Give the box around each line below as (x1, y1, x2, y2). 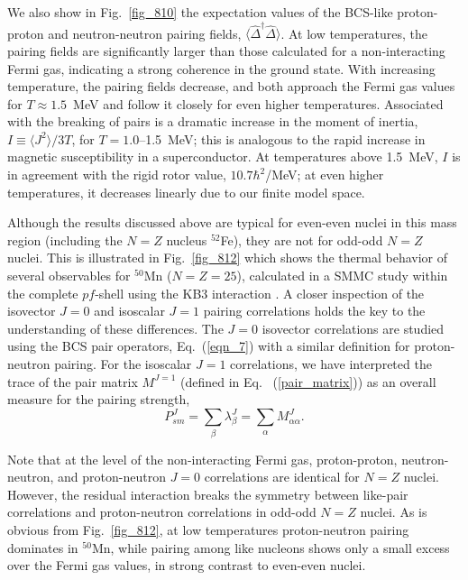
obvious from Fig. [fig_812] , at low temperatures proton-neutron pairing (7, 520, 409, 539)
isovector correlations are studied (262, 318, 445, 337)
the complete (7, 283, 78, 302)
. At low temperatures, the (280, 23, 428, 42)
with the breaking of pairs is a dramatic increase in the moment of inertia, (7, 112, 418, 131)
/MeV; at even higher (265, 165, 384, 184)
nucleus (166, 230, 207, 249)
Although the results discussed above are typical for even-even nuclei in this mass (7, 213, 457, 232)
